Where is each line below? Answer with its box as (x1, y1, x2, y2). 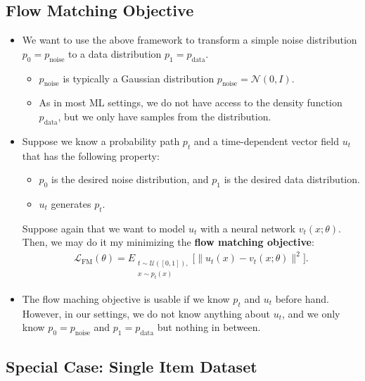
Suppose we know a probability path (22, 133, 180, 148)
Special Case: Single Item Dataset (6, 355, 257, 377)
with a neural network (200, 220, 295, 235)
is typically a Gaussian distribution (63, 70, 214, 85)
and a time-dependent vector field (193, 133, 340, 148)
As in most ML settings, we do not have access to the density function (39, 95, 342, 110)
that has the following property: (22, 148, 160, 163)
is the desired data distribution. (224, 172, 360, 187)
